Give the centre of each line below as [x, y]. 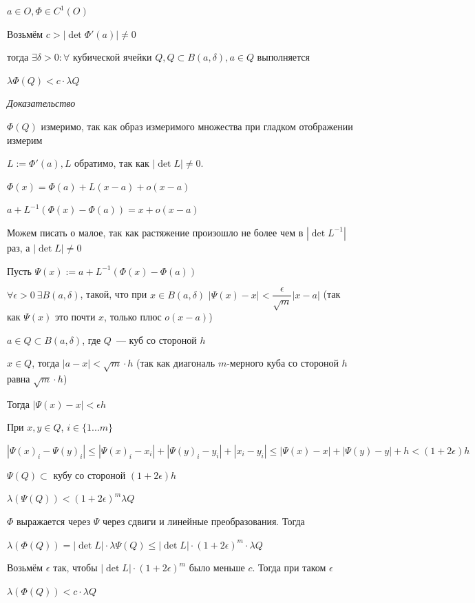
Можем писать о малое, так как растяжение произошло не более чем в [155, 232]
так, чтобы [75, 568]
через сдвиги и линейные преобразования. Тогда [204, 521]
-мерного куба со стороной [283, 363]
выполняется [284, 57]
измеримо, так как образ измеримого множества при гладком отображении [197, 126]
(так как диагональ [176, 363]
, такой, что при [114, 294]
